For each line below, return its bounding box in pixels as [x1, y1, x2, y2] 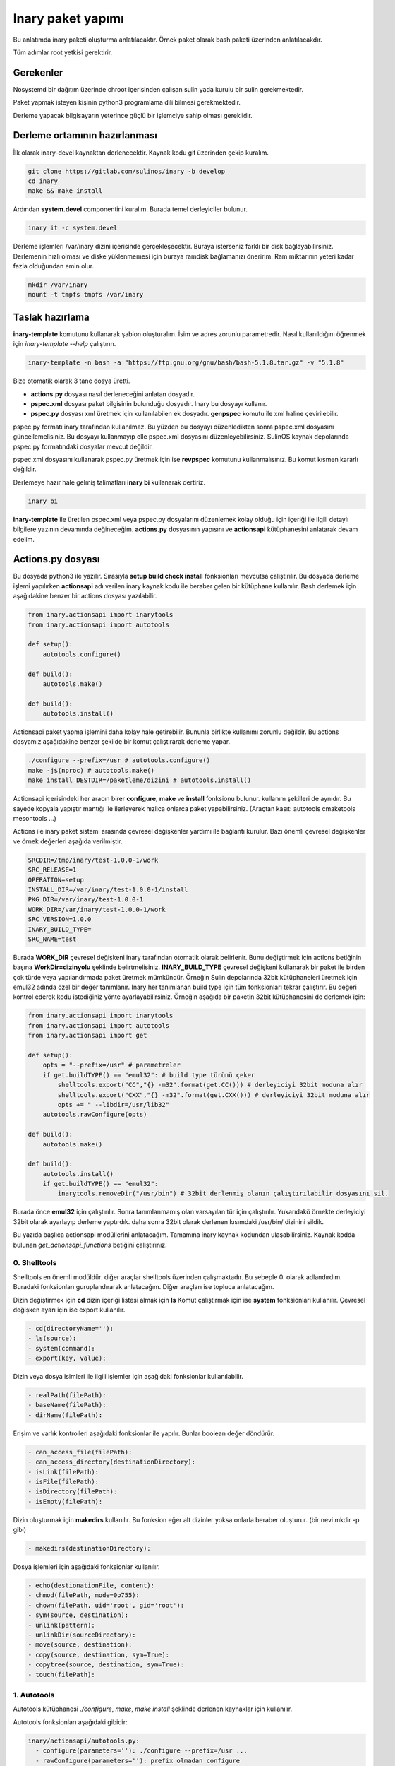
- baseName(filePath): [28, 1401, 107, 1409]
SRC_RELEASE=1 [28, 866, 77, 874]
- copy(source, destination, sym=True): [28, 1650, 169, 1659]
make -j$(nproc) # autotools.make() [28, 766, 155, 774]
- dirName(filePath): [28, 1411, 103, 1419]
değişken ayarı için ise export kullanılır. [13, 1305, 126, 1314]
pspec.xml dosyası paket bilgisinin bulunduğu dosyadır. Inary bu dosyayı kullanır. [30, 400, 267, 408]
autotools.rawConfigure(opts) [42, 1110, 147, 1119]
